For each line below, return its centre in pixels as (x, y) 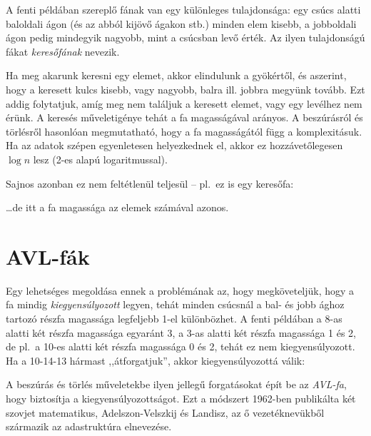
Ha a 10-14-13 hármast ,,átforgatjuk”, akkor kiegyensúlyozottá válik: (156, 360)
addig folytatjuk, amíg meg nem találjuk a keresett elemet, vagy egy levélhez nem (184, 103)
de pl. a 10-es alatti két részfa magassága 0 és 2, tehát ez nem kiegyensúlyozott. (181, 346)
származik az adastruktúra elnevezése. (89, 426)
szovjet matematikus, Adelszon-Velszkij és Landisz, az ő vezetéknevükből (165, 412)
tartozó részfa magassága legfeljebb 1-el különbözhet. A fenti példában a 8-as (174, 319)
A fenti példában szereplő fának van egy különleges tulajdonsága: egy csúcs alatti (183, 9)
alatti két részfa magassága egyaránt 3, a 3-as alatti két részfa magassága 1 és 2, (181, 332)
